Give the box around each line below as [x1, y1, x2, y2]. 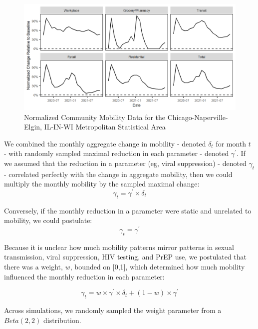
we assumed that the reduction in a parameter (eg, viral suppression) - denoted [4, 157, 247, 168]
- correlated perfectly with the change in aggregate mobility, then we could [4, 168, 233, 179]
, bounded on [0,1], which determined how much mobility [70, 261, 245, 272]
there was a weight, [4, 261, 63, 272]
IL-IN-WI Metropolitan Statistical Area [44, 121, 166, 132]
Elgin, [24, 121, 42, 132]
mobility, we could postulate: [4, 215, 92, 225]
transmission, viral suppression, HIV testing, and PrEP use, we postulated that [4, 251, 247, 262]
